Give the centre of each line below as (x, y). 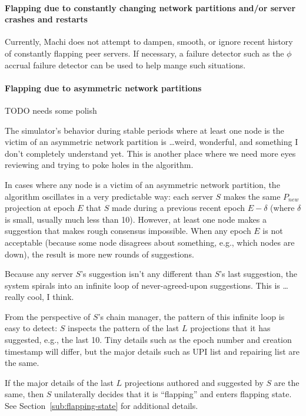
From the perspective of (48, 316)
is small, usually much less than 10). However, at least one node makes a (136, 219)
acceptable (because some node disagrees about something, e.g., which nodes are (150, 242)
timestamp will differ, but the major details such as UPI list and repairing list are (152, 351)
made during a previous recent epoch (178, 208)
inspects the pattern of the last (124, 328)
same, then (24, 394)
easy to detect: (31, 328)
